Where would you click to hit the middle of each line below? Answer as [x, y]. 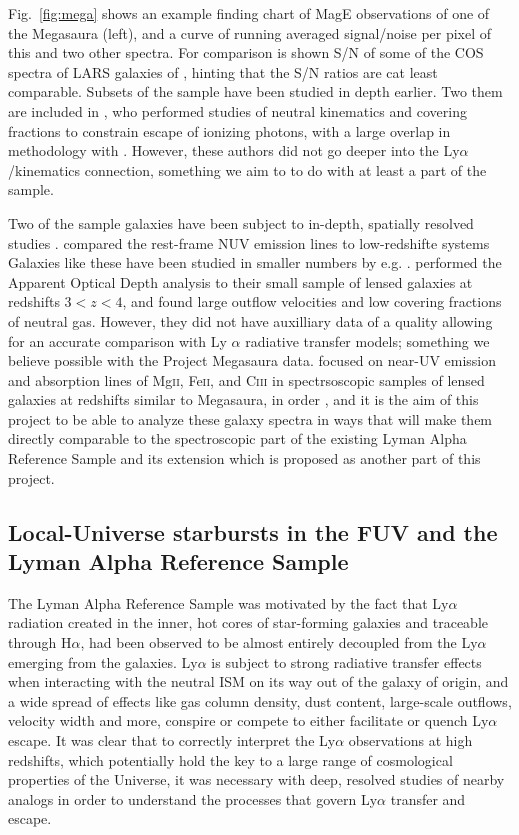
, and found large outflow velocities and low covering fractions [312, 301]
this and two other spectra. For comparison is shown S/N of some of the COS [246, 52]
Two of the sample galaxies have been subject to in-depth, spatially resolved [241, 222]
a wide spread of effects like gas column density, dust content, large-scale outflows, [260, 700]
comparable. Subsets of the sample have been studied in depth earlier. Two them [255, 91]
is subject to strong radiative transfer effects [346, 661]
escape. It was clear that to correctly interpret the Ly [172, 740]
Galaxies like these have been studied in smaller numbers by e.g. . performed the [255, 262]
